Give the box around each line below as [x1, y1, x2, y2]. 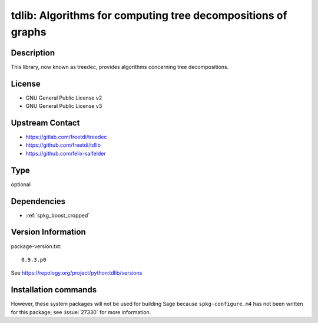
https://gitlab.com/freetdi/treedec [25, 133, 107, 141]
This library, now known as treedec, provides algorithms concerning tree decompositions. [11, 63, 229, 70]
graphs [11, 25, 47, 38]
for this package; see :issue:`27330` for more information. [11, 308, 151, 315]
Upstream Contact [11, 118, 80, 128]
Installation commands [11, 285, 97, 295]
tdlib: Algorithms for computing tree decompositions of [11, 9, 287, 22]
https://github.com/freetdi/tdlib [25, 141, 101, 149]
